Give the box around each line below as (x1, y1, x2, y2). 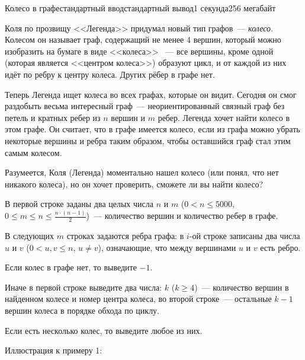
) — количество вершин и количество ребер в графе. (86, 209, 278, 222)
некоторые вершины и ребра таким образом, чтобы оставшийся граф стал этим (5, 134, 291, 146)
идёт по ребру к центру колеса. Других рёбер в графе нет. (5, 68, 215, 80)
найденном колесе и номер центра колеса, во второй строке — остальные (5, 292, 272, 305)
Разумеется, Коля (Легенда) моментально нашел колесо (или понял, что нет (5, 166, 279, 179)
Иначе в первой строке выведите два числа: (5, 281, 162, 293)
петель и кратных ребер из (5, 111, 101, 123)
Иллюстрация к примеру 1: (5, 344, 102, 356)
